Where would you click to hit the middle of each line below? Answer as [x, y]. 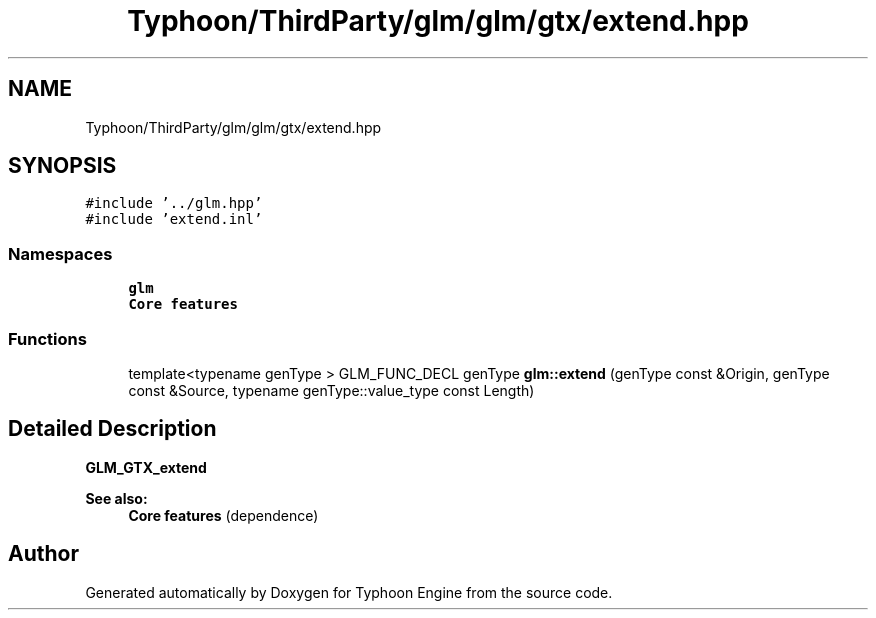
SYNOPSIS [62, 166]
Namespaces [60, 253]
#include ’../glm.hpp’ [174, 203]
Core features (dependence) [223, 515]
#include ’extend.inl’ [174, 219]
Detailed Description [112, 429]
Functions [47, 338]
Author [43, 554]
